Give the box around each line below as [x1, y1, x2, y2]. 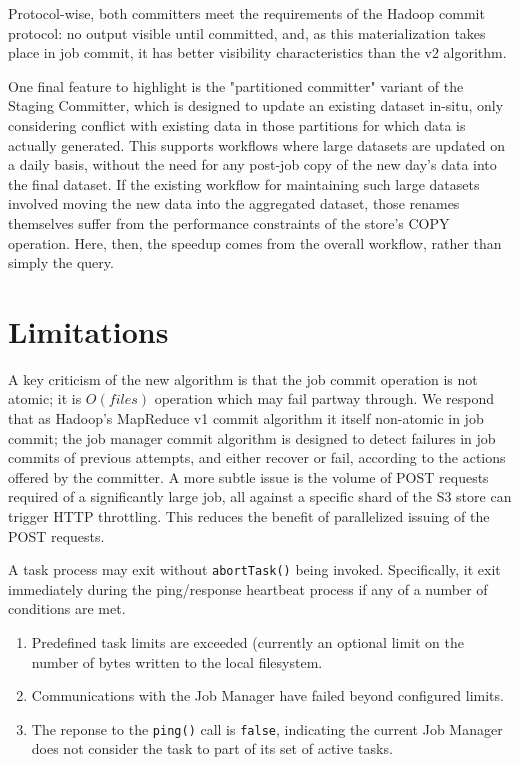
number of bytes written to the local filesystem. [31, 651, 323, 672]
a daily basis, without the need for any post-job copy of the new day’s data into [8, 154, 497, 175]
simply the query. [8, 252, 114, 273]
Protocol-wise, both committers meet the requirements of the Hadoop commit [8, 3, 485, 23]
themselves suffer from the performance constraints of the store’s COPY [8, 212, 450, 233]
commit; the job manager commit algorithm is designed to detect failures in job [8, 427, 496, 448]
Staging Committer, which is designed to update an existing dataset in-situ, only [8, 95, 504, 116]
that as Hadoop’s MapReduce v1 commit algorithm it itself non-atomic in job [8, 408, 484, 429]
